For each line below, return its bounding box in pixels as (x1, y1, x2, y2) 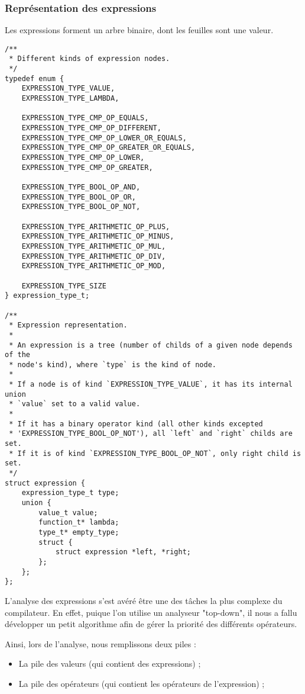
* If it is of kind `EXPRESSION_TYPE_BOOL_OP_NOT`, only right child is (9, 449, 301, 458)
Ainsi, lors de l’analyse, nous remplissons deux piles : (5, 637, 196, 650)
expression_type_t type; (21, 489, 119, 497)
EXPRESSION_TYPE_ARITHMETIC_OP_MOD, (21, 262, 166, 271)
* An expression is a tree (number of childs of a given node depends (9, 340, 293, 349)
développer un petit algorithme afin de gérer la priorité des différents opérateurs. (5, 618, 297, 630)
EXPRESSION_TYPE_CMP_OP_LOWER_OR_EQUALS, (21, 133, 187, 142)
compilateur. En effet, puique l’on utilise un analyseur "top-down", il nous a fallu (5, 606, 297, 618)
